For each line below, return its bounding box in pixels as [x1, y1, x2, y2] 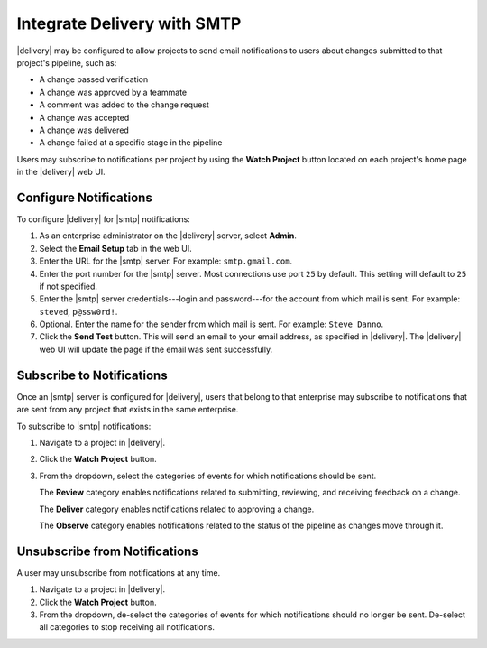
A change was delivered [39, 125, 130, 135]
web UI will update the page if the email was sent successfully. [39, 344, 273, 355]
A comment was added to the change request [39, 99, 209, 110]
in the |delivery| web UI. [16, 167, 106, 178]
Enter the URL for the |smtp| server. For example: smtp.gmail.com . [39, 255, 293, 266]
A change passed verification [39, 74, 149, 85]
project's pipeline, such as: [16, 57, 117, 68]
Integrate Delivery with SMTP [16, 14, 242, 33]
